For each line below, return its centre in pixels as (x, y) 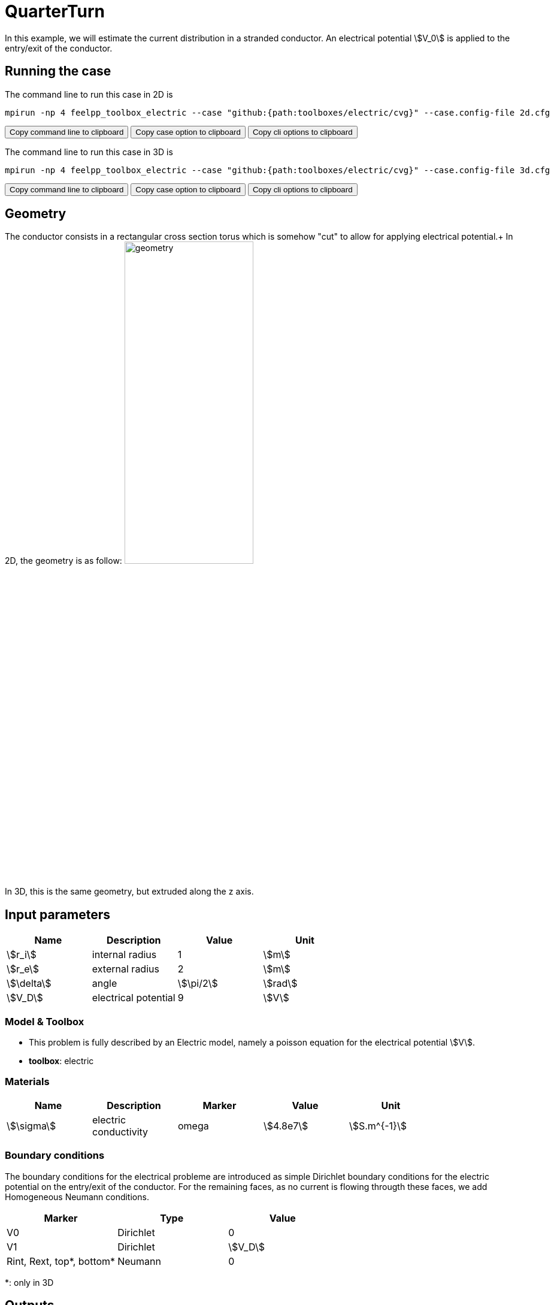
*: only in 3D (29, 1282)
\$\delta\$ (29, 984)
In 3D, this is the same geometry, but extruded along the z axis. (129, 892)
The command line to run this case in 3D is (89, 152)
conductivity (120, 1132)
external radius (125, 969)
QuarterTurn (55, 11)
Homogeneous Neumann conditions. (77, 1197)
